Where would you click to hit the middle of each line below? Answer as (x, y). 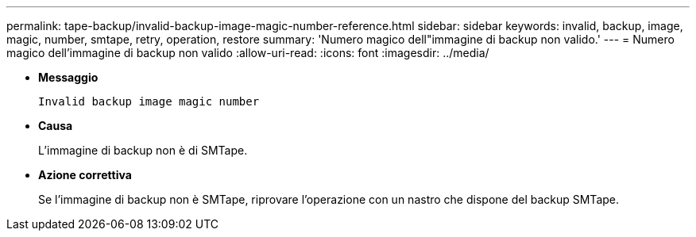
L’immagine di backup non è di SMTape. (143, 150)
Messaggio (68, 77)
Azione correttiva (85, 175)
